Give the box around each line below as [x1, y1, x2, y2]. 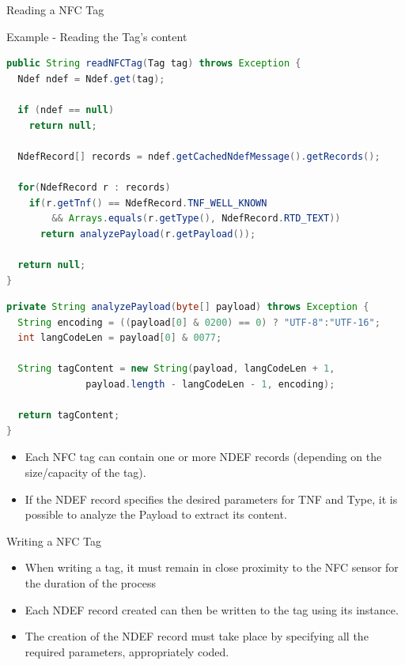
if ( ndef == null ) [17, 104, 115, 115]
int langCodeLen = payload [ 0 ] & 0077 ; [17, 332, 222, 344]
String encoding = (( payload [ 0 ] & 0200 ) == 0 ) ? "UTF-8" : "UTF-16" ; [17, 316, 380, 328]
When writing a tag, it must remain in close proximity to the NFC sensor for [25, 559, 399, 576]
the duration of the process [25, 575, 156, 591]
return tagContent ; [17, 410, 120, 421]
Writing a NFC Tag [6, 532, 102, 549]
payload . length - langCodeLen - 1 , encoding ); [85, 379, 335, 391]
